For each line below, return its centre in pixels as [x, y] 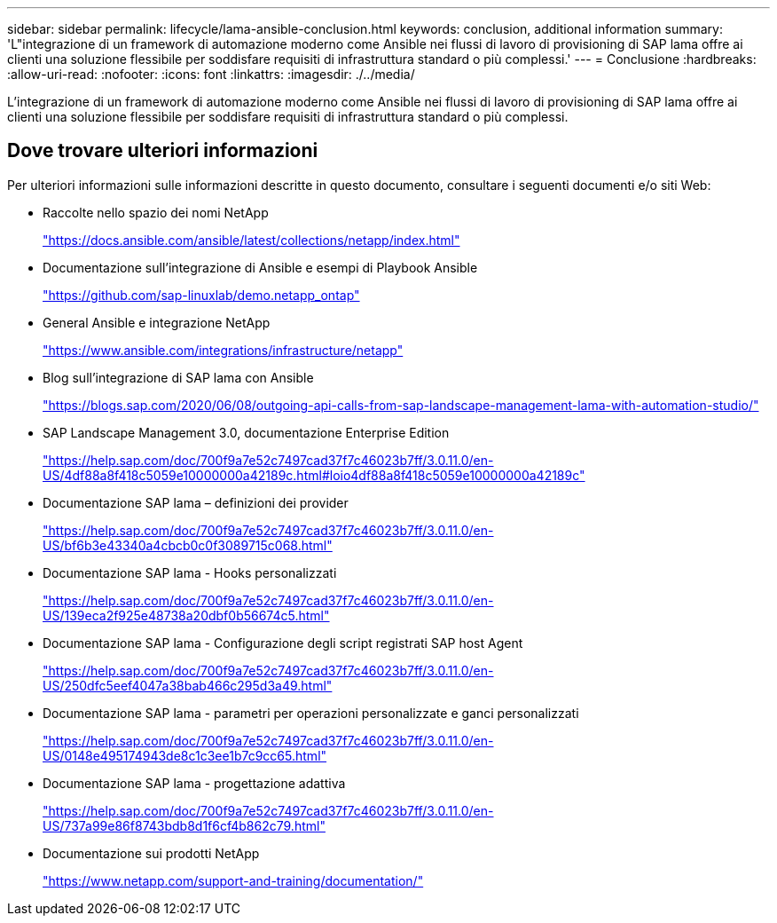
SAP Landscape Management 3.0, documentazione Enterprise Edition [246, 432]
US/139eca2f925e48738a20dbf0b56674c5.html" [186, 615]
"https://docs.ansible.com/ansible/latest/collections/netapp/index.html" [251, 240]
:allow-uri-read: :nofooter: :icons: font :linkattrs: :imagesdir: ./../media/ [211, 74]
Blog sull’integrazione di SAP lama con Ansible [178, 377]
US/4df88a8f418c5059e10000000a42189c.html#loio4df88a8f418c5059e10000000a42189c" [314, 475]
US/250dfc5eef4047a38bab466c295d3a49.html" [188, 685]
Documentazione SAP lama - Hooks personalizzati [190, 572]
